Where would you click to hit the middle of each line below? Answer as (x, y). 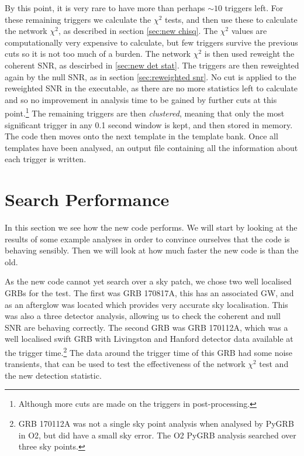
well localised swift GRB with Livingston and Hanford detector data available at (149, 339)
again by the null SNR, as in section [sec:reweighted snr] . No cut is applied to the (151, 76)
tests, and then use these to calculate (231, 19)
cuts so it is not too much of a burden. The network (98, 54)
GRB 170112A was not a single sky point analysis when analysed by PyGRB (156, 424)
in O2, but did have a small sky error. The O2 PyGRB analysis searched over (157, 435)
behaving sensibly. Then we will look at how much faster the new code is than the (152, 250)
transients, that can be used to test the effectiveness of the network (125, 364)
